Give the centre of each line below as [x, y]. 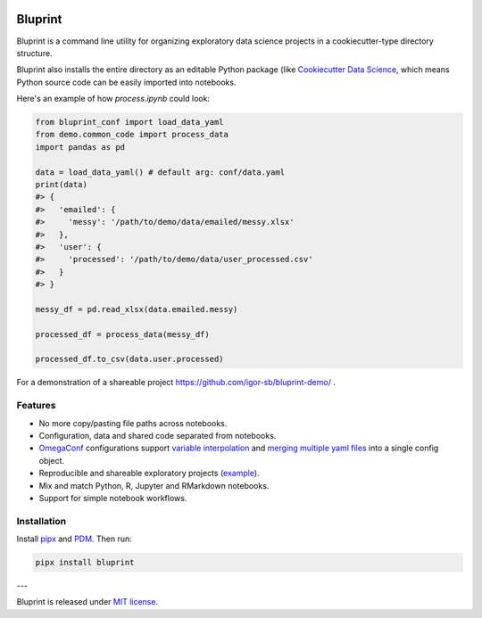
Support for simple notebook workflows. [113, 498]
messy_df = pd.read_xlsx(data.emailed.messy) [137, 309]
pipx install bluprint [85, 563]
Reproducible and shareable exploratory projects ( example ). [149, 474]
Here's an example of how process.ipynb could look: [113, 99]
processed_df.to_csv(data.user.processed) [129, 359]
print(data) [62, 185]
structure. [34, 53]
